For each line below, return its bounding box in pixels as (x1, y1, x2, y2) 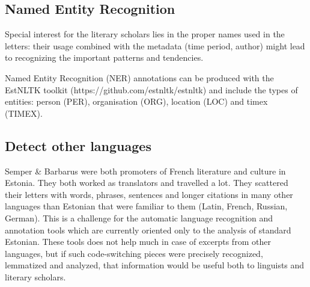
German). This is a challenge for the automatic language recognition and (5, 211, 273, 224)
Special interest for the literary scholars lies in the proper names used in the (5, 28, 285, 40)
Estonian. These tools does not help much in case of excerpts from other (5, 235, 271, 248)
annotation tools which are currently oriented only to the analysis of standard (5, 223, 291, 236)
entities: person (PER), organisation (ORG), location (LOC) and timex (5, 95, 268, 108)
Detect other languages (5, 136, 151, 155)
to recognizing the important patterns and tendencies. (5, 51, 204, 64)
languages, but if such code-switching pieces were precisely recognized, (5, 247, 263, 259)
